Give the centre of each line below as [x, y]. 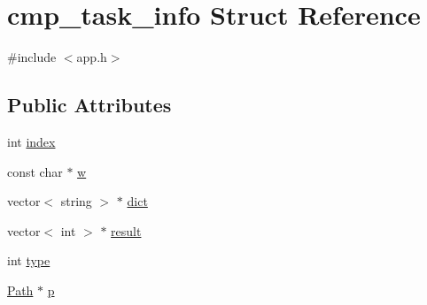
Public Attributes [89, 105]
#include [32, 57]
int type [29, 260]
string [76, 201]
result [126, 230]
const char [35, 171]
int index [31, 141]
